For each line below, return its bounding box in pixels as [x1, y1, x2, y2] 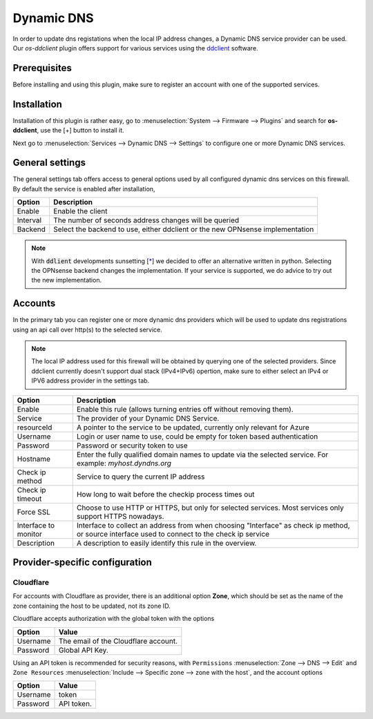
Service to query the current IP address [76, 472, 205, 481]
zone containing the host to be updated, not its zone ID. [12, 602, 171, 610]
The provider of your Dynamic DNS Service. [76, 413, 220, 423]
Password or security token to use [76, 441, 188, 450]
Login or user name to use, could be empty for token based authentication [76, 432, 318, 441]
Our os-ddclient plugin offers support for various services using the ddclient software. [12, 44, 258, 52]
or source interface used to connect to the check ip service [76, 529, 269, 539]
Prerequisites [12, 62, 72, 74]
